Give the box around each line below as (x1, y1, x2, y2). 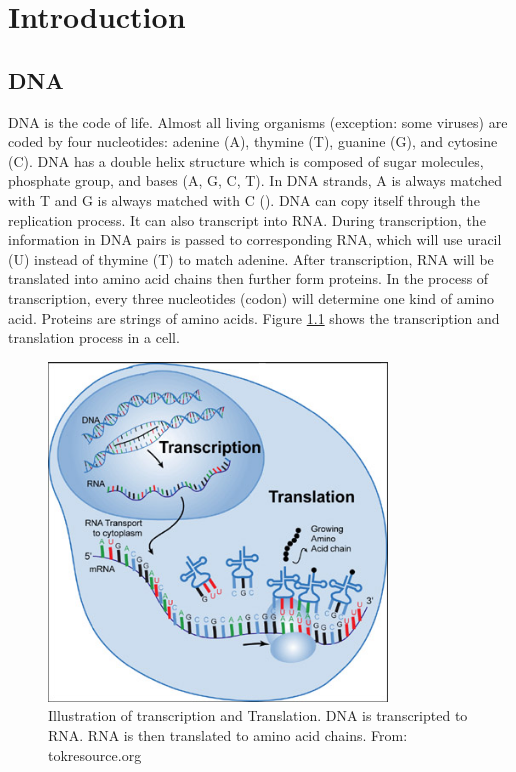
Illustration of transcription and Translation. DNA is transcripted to (48, 705, 468, 726)
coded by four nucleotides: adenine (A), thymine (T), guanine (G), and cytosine (8, 131, 498, 152)
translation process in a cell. (8, 327, 180, 348)
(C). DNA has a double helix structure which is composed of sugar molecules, (8, 150, 484, 171)
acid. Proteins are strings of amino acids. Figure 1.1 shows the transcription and (8, 307, 500, 328)
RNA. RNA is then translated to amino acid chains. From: (48, 725, 408, 746)
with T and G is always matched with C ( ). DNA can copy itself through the (8, 189, 480, 210)
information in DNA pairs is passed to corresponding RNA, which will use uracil (8, 229, 502, 250)
